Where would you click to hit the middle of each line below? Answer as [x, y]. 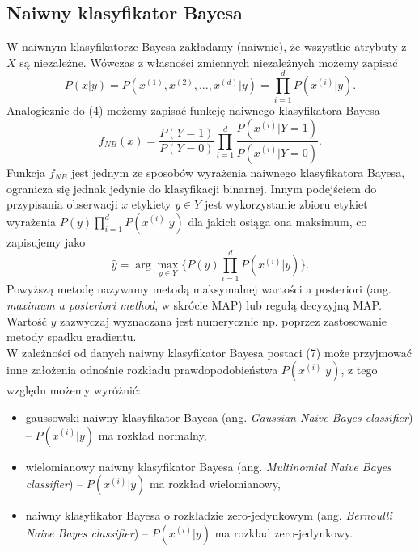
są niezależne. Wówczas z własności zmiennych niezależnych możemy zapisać [209, 62]
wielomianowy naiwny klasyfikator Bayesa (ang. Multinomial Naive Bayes [208, 466]
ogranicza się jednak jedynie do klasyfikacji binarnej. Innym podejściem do [192, 188]
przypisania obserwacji [62, 204]
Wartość [27, 320]
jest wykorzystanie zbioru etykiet [286, 204]
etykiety [151, 204]
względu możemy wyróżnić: [74, 390]
